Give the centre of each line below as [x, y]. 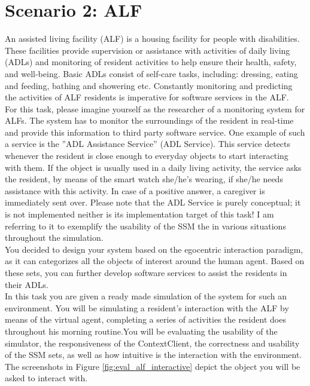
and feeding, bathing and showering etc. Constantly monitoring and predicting [149, 85]
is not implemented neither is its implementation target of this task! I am [139, 214]
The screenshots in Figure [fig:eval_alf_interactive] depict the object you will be [153, 366]
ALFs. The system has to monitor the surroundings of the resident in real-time [149, 120]
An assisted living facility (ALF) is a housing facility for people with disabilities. [152, 39]
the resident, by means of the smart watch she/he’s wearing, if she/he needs [144, 179]
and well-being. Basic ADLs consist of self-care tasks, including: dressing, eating [151, 73]
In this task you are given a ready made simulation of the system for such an [146, 296]
